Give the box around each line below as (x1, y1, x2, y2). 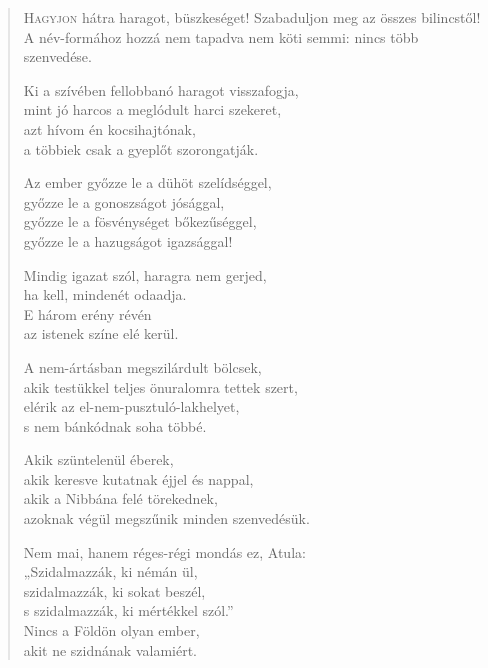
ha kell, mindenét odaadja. (23, 284, 187, 305)
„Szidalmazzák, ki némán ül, (23, 561, 198, 582)
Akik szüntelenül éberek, (23, 449, 174, 470)
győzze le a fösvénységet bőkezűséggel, (23, 211, 257, 232)
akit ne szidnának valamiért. (23, 639, 197, 660)
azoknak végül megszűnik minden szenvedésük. (23, 508, 310, 529)
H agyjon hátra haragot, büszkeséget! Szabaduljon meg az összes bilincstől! (23, 7, 481, 27)
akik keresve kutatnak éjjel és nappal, (23, 468, 254, 489)
